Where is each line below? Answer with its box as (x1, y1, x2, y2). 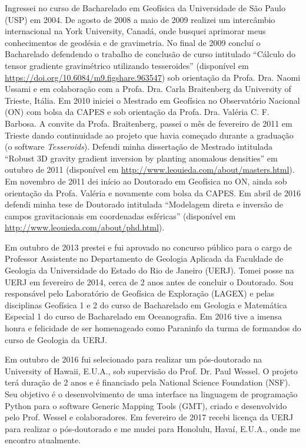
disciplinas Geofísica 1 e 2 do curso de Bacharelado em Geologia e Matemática (5, 298, 287, 311)
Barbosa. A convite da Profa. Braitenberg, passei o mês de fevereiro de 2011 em (5, 117, 292, 129)
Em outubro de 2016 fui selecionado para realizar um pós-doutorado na (5, 353, 262, 365)
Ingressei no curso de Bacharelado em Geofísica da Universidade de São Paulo (5, 2, 285, 14)
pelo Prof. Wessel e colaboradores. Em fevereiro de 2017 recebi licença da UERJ (5, 411, 294, 423)
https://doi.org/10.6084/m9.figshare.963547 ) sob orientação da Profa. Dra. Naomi (5, 71, 301, 83)
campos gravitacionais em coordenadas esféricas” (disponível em (5, 209, 236, 222)
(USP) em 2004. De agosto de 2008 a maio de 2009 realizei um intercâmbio (5, 13, 275, 25)
